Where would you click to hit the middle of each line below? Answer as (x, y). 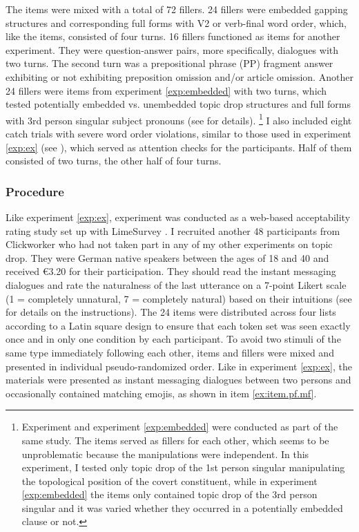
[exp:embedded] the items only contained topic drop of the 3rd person (169, 494)
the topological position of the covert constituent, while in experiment (169, 481)
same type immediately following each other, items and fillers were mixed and (170, 352)
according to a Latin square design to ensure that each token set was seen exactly (178, 325)
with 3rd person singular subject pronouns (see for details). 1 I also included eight (179, 119)
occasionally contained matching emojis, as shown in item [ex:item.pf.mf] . (161, 393)
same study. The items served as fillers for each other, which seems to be (175, 440)
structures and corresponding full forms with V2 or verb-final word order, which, (176, 22)
